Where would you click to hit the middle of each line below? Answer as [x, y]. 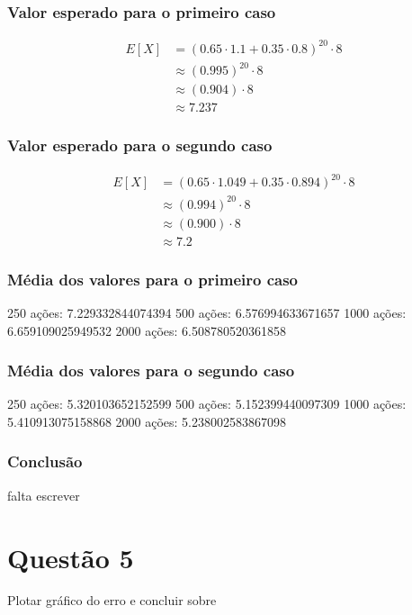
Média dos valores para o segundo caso [151, 371]
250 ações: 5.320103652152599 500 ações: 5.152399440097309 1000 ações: [207, 404]
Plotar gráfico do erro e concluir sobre [112, 600]
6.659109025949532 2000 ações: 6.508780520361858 [147, 330]
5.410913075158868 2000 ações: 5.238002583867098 [147, 421]
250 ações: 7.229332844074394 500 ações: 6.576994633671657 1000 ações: [207, 312]
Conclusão [45, 461]
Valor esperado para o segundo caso [140, 145]
